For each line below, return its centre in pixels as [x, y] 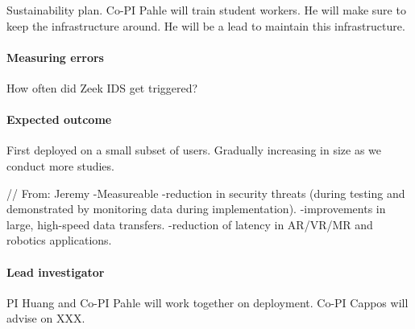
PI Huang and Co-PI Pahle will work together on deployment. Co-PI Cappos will [207, 302]
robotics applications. [59, 240]
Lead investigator [56, 271]
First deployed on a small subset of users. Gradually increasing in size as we [194, 150]
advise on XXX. [46, 318]
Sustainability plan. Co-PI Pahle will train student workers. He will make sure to [206, 10]
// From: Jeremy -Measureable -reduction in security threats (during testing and [206, 193]
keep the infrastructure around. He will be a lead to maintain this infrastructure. [206, 25]
